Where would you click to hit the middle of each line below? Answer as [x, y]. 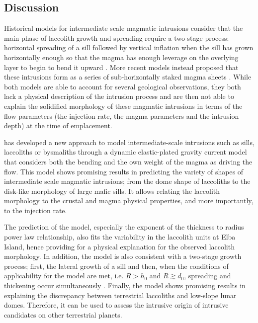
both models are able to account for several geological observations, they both [123, 86]
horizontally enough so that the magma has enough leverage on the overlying [121, 57]
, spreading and [208, 276]
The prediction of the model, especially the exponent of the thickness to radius [124, 227]
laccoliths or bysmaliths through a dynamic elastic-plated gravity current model [126, 152]
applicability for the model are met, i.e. [64, 276]
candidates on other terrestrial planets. [63, 314]
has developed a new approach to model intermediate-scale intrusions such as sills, [129, 142]
